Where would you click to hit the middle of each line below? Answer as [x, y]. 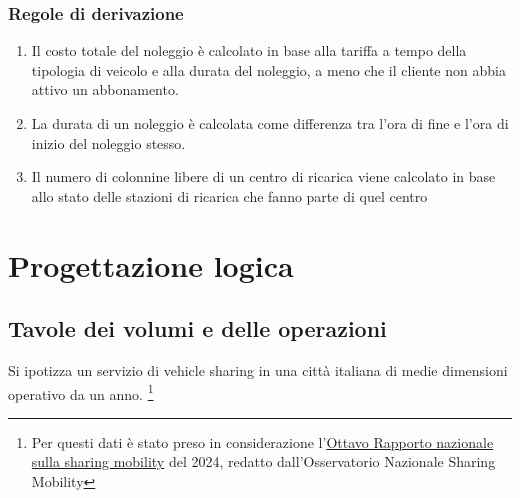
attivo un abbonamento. [105, 89]
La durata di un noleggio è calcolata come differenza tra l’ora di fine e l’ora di [270, 123]
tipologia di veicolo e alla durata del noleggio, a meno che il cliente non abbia [268, 69]
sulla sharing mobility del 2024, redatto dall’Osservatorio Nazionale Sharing [263, 461]
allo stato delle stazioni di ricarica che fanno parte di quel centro [229, 195]
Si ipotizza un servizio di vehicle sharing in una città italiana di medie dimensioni [258, 369]
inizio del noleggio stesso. [108, 142]
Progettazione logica [151, 264]
